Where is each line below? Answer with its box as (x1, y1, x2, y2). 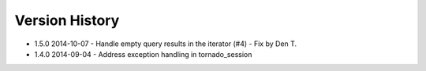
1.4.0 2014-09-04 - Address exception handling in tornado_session (34, 49, 252, 59)
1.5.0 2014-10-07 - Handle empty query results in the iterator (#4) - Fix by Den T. (34, 39, 297, 48)
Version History (14, 12, 120, 29)
